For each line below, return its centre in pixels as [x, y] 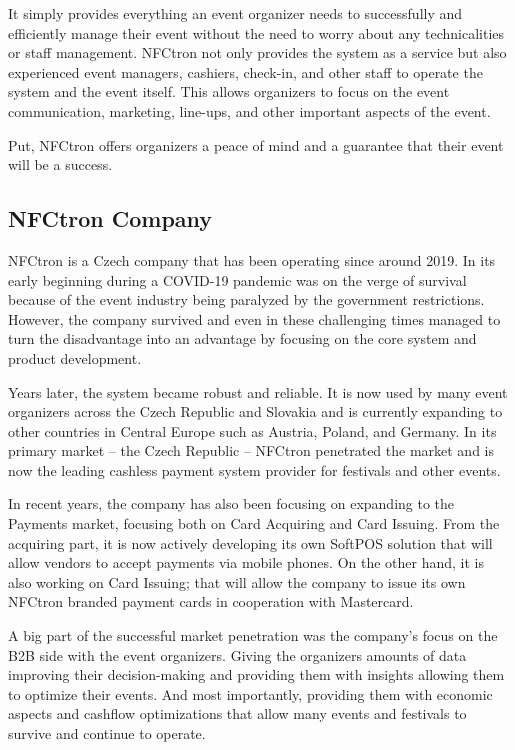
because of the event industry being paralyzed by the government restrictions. [246, 299]
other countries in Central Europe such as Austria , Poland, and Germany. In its [252, 430]
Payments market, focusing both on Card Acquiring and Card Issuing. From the [254, 523]
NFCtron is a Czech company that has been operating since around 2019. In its [252, 259]
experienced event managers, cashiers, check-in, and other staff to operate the [245, 71]
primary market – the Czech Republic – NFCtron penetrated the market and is [251, 450]
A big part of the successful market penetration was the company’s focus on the [253, 635]
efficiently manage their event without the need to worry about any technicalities [256, 32]
